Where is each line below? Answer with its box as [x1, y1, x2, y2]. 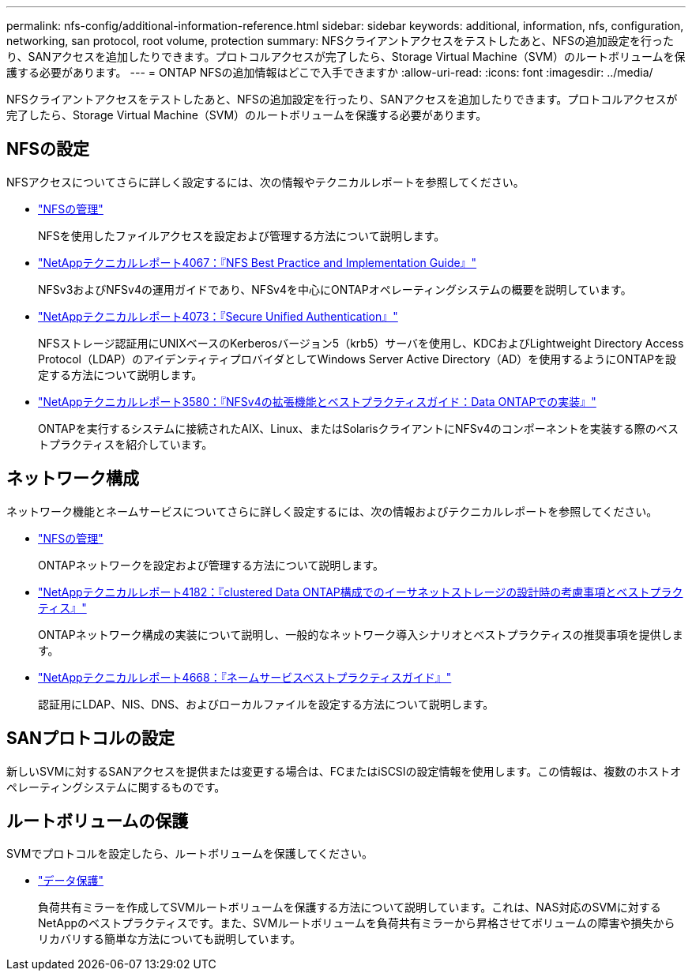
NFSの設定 [6, 139, 90, 160]
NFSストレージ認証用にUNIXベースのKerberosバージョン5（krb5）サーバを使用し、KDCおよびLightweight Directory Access [38, 336, 684, 350]
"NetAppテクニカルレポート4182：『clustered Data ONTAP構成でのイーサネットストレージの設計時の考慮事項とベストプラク [38, 584, 683, 599]
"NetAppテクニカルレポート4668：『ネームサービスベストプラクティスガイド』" [38, 670, 452, 684]
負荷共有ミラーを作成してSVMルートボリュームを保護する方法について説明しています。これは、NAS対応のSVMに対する [38, 900, 661, 915]
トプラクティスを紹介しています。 [38, 437, 213, 451]
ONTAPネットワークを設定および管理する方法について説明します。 [38, 558, 384, 572]
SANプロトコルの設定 [6, 728, 175, 749]
